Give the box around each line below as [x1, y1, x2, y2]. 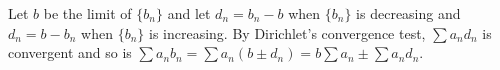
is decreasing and [356, 3, 461, 23]
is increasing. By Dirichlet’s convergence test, [149, 22, 426, 43]
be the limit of [43, 3, 132, 23]
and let [167, 3, 211, 23]
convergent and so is [8, 42, 132, 63]
